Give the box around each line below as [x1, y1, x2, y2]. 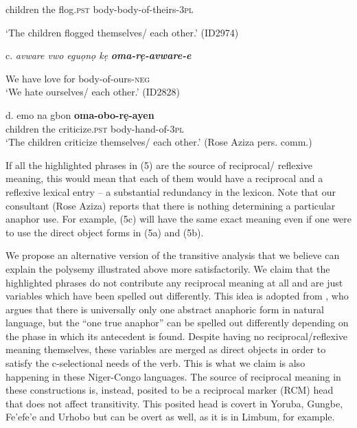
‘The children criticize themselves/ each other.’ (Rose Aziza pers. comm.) [5, 135, 312, 149]
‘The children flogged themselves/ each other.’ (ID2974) [5, 25, 239, 39]
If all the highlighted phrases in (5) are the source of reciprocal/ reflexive [5, 157, 312, 172]
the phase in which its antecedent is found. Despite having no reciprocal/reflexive [5, 328, 348, 343]
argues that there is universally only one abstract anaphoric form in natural [5, 302, 324, 316]
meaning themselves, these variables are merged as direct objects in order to [5, 342, 326, 357]
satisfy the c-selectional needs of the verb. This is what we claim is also [5, 356, 306, 370]
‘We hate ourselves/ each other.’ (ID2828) [5, 85, 180, 99]
